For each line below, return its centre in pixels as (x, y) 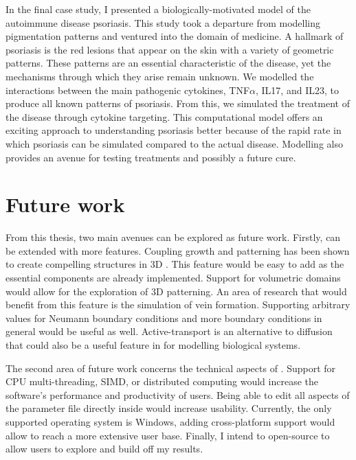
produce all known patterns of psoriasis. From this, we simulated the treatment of (178, 103)
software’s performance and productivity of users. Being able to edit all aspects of (178, 394)
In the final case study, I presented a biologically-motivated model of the (158, 9)
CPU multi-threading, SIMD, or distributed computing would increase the (162, 381)
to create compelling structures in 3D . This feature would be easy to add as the (175, 264)
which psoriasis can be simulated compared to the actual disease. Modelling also (174, 143)
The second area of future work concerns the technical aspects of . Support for (171, 368)
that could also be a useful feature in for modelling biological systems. (153, 345)
